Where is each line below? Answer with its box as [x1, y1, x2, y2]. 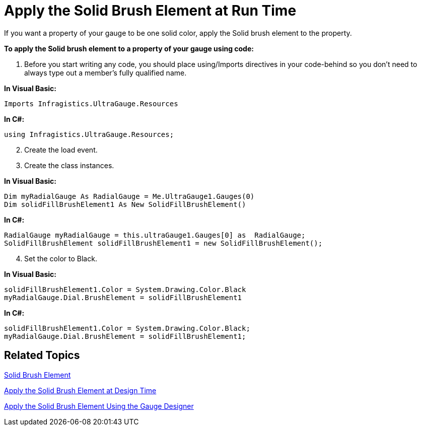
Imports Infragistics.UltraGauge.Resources [4, 99, 178, 108]
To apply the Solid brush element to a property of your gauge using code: [4, 44, 254, 53]
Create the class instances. [24, 161, 114, 170]
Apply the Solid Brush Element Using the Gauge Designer [4, 401, 194, 410]
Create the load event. [24, 145, 98, 154]
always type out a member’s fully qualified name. [24, 68, 187, 77]
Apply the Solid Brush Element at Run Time [4, 2, 297, 19]
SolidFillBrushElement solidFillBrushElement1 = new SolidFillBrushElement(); [4, 239, 323, 247]
